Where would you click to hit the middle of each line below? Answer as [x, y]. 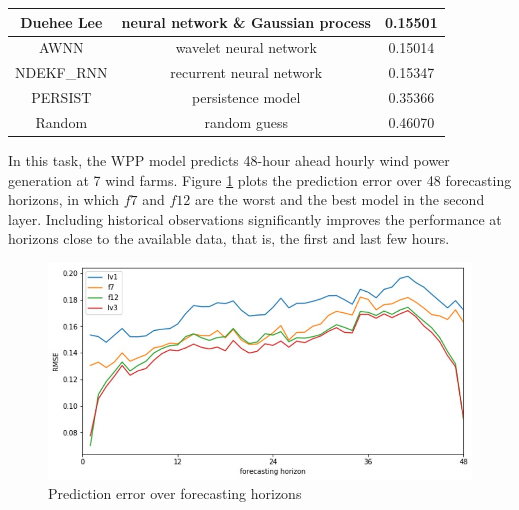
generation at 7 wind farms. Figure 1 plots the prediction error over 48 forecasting [260, 179]
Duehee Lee [61, 21]
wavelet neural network [246, 47]
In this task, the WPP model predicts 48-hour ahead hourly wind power [229, 159]
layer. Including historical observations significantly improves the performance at [255, 218]
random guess [246, 121]
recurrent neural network [246, 72]
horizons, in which [63, 199]
